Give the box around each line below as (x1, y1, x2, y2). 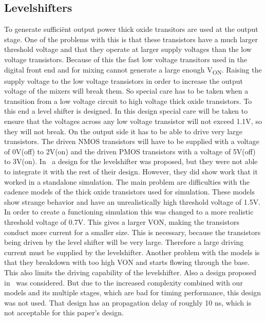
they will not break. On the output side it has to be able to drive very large (4, 126, 242, 136)
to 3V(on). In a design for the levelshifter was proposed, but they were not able (4, 156, 258, 167)
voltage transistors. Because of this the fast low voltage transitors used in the (4, 53, 248, 64)
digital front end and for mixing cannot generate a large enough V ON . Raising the (4, 64, 262, 76)
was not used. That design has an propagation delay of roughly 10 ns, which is (4, 297, 252, 308)
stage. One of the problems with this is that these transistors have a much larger (4, 33, 258, 44)
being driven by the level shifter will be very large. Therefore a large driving (4, 237, 244, 247)
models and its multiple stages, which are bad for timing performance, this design (4, 287, 261, 298)
